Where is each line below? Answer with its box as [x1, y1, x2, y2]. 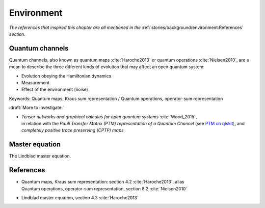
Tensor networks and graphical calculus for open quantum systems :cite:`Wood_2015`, [21, 113, 197, 120]
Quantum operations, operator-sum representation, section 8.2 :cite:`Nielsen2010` [21, 185, 187, 191]
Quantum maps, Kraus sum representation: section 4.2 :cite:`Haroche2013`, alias [21, 179, 185, 185]
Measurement [21, 80, 50, 86]
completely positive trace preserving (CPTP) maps [21, 128, 124, 133]
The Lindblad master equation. [9, 153, 71, 159]
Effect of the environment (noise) [21, 86, 88, 93]
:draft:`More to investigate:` [9, 104, 64, 110]
